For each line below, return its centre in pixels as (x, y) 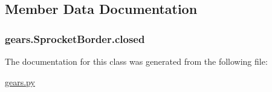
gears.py (20, 81)
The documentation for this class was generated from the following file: (136, 61)
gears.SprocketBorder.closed (75, 38)
